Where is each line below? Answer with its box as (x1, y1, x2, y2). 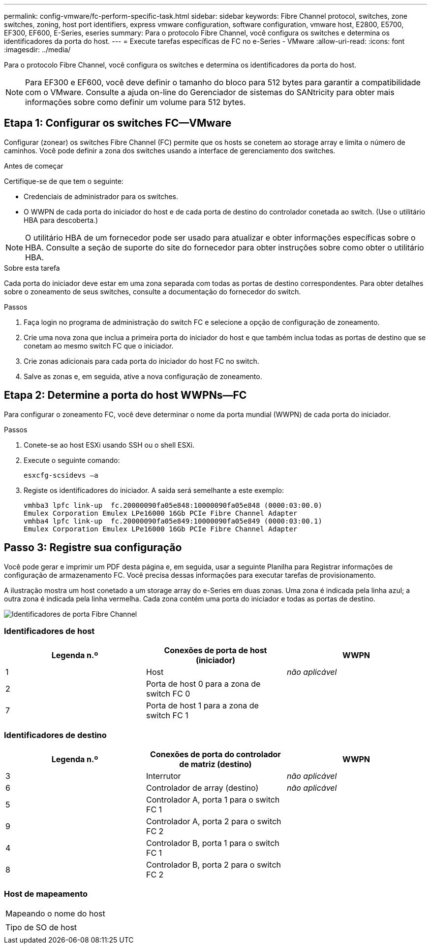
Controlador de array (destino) (146, 783, 259, 793)
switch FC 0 (146, 689, 190, 699)
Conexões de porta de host (164, 645, 267, 656)
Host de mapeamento (4, 889, 88, 899)
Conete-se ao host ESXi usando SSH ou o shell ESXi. (24, 440, 195, 449)
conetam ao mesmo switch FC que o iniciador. (24, 341, 174, 350)
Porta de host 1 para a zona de (146, 701, 259, 711)
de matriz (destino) (179, 759, 252, 770)
